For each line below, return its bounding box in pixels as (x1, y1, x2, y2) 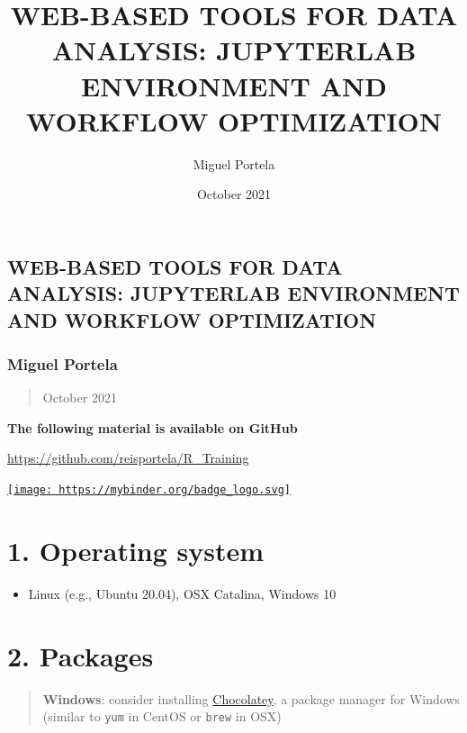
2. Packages (7, 637, 154, 674)
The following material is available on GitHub (7, 418, 298, 437)
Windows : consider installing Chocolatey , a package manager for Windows (42, 689, 461, 708)
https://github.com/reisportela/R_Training (7, 448, 249, 467)
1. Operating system (7, 531, 265, 568)
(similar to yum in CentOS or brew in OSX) (42, 707, 282, 726)
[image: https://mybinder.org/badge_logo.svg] (7, 484, 291, 497)
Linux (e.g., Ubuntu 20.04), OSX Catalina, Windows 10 (28, 584, 337, 602)
